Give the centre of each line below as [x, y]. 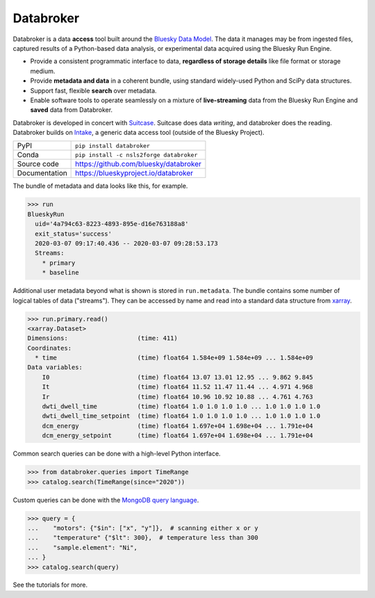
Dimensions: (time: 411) [103, 338]
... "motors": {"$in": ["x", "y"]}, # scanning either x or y [143, 528]
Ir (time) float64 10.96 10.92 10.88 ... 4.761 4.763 [178, 397]
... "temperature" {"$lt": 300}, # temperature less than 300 [143, 538]
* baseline [60, 273]
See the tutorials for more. [50, 585]
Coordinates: [50, 348]
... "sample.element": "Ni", [83, 547]
